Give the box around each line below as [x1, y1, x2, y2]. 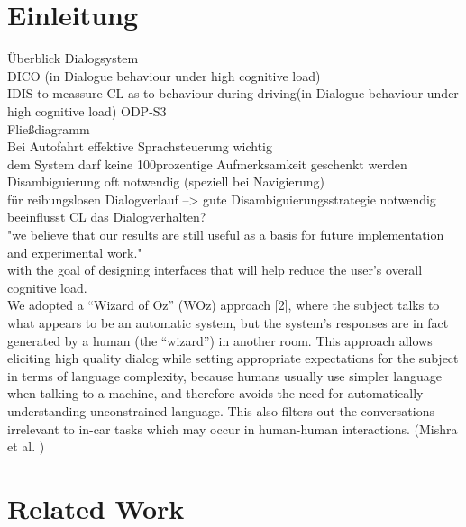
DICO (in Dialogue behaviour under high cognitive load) [7, 66, 321, 85]
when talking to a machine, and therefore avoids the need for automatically [7, 384, 424, 403]
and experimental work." [7, 242, 142, 261]
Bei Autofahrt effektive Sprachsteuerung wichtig [7, 137, 272, 156]
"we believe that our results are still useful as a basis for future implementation [7, 225, 444, 244]
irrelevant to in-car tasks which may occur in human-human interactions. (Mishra [7, 419, 458, 438]
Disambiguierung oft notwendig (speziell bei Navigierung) [7, 172, 325, 191]
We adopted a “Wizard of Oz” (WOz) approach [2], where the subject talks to [7, 295, 440, 314]
